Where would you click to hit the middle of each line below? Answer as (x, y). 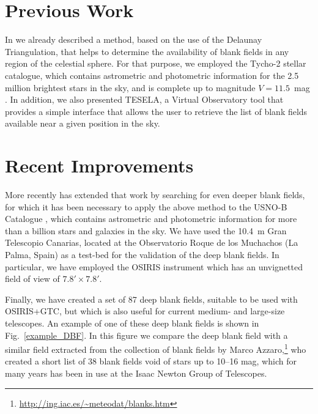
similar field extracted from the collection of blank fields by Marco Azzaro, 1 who (156, 348)
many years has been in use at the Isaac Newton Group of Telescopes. (136, 373)
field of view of (32, 279)
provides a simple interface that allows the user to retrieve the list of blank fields (156, 111)
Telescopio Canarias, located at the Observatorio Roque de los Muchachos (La (152, 242)
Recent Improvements (99, 165)
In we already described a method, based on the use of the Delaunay (134, 39)
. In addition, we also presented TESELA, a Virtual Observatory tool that (144, 99)
